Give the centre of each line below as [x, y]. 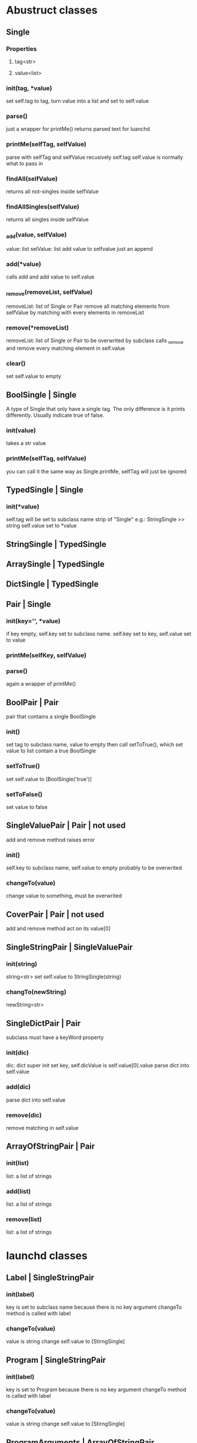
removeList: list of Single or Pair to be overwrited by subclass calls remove [95, 341]
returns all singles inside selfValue [48, 220]
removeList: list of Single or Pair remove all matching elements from [88, 306]
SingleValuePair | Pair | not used [66, 826]
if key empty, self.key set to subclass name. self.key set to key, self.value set [99, 634]
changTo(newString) [36, 991]
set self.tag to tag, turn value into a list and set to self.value [77, 101]
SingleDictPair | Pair [44, 1023]
